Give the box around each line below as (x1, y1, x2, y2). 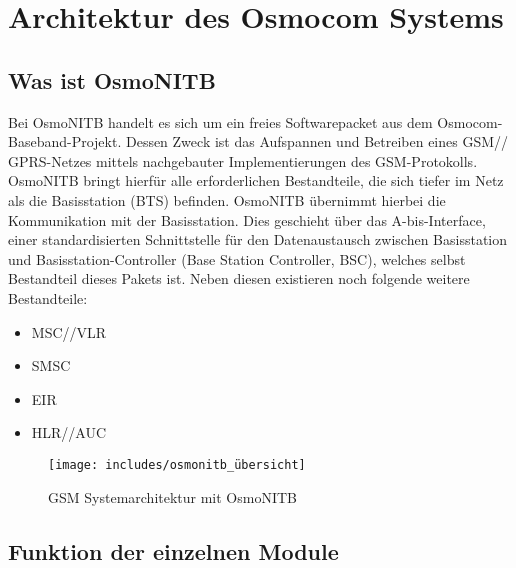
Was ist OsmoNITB (8, 64, 216, 95)
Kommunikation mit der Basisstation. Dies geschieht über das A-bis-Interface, (8, 209, 486, 230)
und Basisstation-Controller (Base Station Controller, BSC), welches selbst (8, 248, 466, 269)
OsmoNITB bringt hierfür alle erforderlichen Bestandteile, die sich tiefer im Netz (8, 170, 504, 191)
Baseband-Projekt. (8, 131, 122, 152)
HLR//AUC (31, 422, 107, 443)
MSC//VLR (31, 321, 107, 342)
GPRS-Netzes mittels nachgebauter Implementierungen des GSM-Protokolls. (8, 150, 478, 171)
